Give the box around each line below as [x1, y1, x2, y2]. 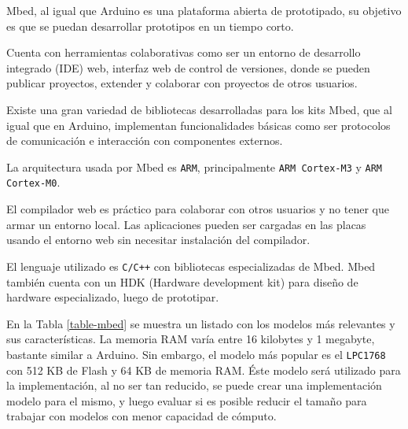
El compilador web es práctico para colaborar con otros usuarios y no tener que [6, 201, 389, 217]
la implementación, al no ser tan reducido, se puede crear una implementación [6, 377, 382, 394]
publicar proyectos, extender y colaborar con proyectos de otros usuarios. [6, 75, 358, 91]
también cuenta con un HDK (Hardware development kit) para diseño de [6, 273, 358, 290]
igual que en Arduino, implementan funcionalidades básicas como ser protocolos [6, 116, 391, 133]
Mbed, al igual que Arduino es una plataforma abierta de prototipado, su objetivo [6, 2, 402, 18]
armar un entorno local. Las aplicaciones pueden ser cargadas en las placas [6, 216, 366, 232]
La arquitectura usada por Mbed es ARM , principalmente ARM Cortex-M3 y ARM [6, 158, 383, 175]
